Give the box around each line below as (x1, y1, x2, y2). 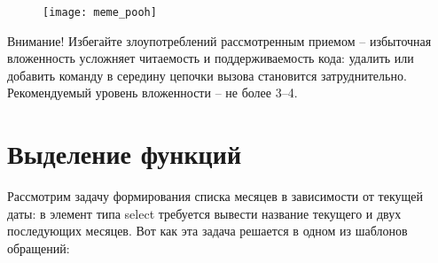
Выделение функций (7, 135, 242, 172)
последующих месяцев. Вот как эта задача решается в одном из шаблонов (7, 221, 408, 240)
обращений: (7, 238, 70, 257)
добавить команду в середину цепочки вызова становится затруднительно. (7, 66, 407, 84)
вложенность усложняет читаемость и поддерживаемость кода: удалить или (7, 49, 414, 67)
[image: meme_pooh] (43, 6, 157, 19)
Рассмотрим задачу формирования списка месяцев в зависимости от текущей (7, 187, 424, 205)
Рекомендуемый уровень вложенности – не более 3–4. (7, 83, 298, 102)
